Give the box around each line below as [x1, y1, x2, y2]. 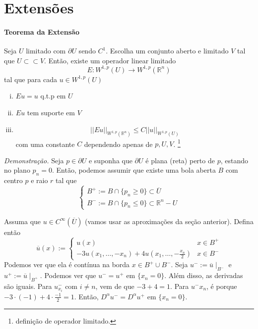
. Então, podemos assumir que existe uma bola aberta [52, 165, 216, 175]
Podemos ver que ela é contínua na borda [4, 259, 130, 270]
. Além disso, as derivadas [164, 270, 243, 281]
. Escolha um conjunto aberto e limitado [106, 46, 229, 56]
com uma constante [15, 139, 75, 149]
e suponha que [88, 155, 132, 165]
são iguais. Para [4, 281, 52, 291]
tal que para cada [4, 74, 57, 84]
